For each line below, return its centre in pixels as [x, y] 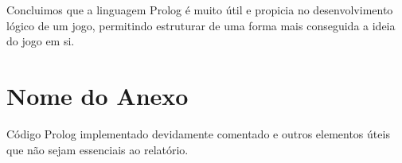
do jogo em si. [41, 41]
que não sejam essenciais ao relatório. [98, 149]
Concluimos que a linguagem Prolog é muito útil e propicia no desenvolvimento [200, 10]
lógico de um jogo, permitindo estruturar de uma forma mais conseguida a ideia [201, 25]
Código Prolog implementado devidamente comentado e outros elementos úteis [198, 133]
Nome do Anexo [98, 95]
